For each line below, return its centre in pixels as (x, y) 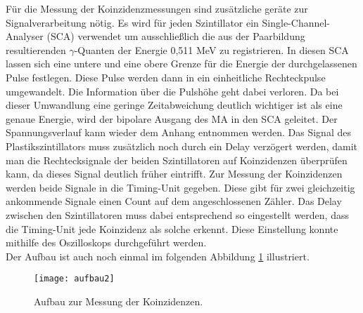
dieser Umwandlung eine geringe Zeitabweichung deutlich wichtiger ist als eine (174, 105)
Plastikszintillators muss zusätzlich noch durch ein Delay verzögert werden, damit (181, 146)
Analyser (25, 36)
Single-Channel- (296, 22)
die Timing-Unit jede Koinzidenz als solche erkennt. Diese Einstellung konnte (172, 228)
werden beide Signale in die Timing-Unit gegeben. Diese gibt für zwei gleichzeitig (180, 187)
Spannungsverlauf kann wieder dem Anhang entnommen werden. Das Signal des (178, 132)
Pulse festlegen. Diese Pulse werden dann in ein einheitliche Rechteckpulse (166, 77)
